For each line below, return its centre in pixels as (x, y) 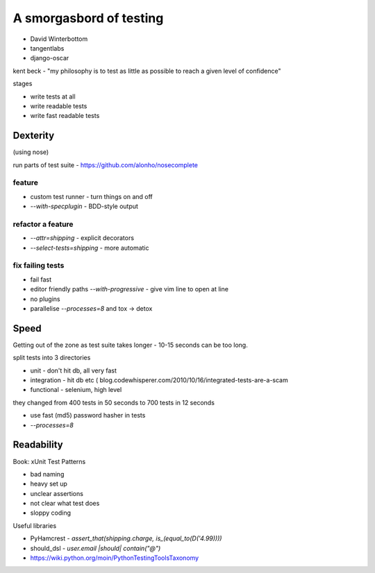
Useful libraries (35, 525)
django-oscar (50, 58)
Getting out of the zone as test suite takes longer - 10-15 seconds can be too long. (130, 345)
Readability (38, 445)
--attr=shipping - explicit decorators (82, 238)
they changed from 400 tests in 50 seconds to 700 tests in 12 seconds (114, 402)
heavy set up (49, 484)
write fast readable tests (65, 116)
